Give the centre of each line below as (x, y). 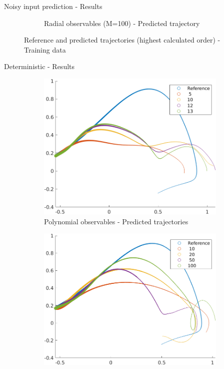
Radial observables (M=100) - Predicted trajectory (122, 23)
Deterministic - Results (39, 66)
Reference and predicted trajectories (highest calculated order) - (122, 40)
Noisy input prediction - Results (53, 6)
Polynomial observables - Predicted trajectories (116, 221)
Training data (45, 49)
